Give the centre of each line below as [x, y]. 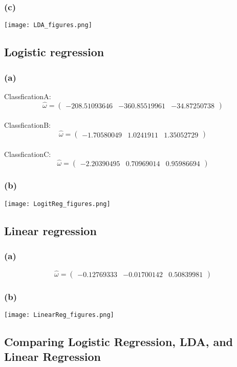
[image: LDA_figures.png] [48, 25]
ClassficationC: [28, 154]
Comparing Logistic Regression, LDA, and [119, 341]
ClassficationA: [28, 96]
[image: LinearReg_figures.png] [59, 315]
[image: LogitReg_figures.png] [57, 204]
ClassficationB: [27, 125]
